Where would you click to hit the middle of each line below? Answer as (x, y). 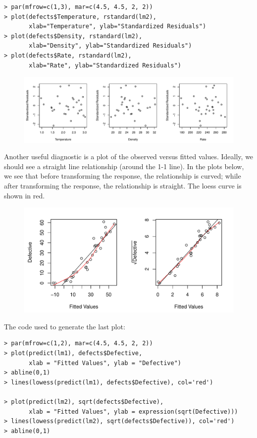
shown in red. (25, 195)
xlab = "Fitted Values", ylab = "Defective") (105, 363)
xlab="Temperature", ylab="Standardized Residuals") (118, 27)
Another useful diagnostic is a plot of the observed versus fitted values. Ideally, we (129, 156)
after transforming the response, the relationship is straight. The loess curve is (123, 186)
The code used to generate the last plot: (65, 326)
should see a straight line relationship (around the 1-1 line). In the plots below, (124, 166)
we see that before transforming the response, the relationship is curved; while (123, 176)
